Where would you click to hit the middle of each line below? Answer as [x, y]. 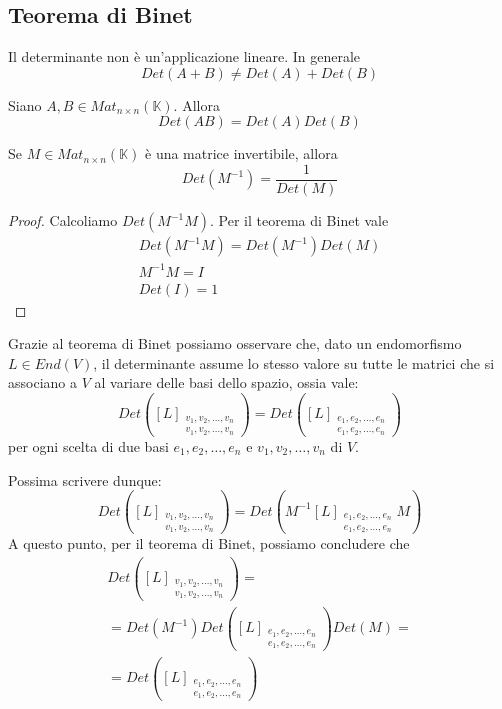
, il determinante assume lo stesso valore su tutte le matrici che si [294, 362]
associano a [42, 382]
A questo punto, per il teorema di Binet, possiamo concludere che [209, 543]
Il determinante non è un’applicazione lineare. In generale [184, 56]
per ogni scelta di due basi [88, 445]
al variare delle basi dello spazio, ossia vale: [226, 382]
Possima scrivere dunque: [85, 479]
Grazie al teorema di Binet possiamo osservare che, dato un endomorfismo [235, 343]
